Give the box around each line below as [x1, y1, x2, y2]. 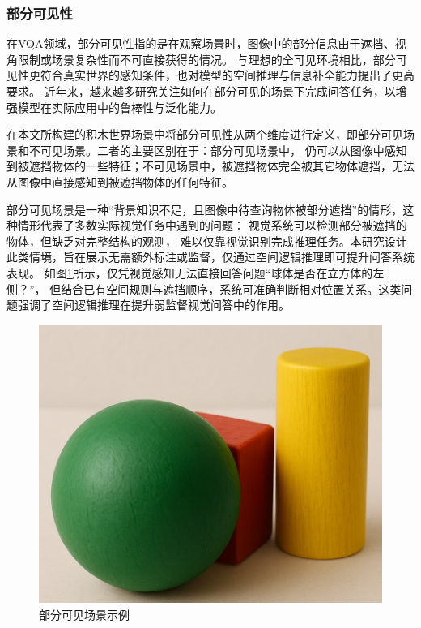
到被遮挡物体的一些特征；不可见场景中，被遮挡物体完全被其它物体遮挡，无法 [6, 157, 415, 174]
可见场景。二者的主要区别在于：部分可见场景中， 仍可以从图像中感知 [40, 141, 407, 158]
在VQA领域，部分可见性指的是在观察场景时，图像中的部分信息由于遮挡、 [6, 35, 395, 52]
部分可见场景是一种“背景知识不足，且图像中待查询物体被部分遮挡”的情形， [6, 200, 403, 217]
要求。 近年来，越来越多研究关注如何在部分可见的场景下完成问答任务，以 [6, 83, 396, 99]
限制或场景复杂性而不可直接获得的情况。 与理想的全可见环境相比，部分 [17, 50, 396, 67]
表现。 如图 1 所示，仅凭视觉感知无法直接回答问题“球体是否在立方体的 [6, 264, 373, 281]
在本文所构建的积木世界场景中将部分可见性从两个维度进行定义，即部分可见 [6, 126, 403, 143]
